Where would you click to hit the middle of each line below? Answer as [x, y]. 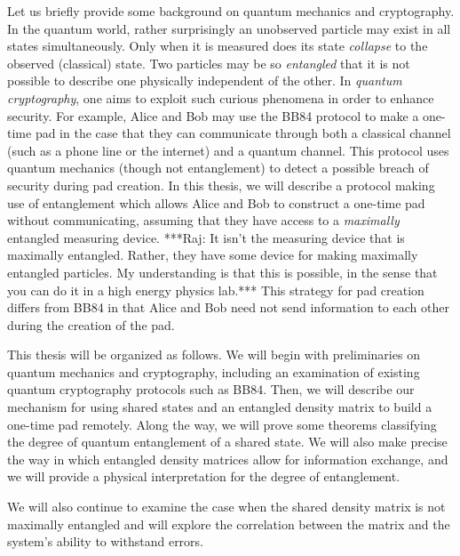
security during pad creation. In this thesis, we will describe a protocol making [221, 185]
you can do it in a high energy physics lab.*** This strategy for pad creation [216, 290]
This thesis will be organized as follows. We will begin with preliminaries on [214, 355]
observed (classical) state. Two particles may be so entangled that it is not [209, 63]
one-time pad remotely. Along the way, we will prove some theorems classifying [222, 424]
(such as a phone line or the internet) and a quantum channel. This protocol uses [228, 150]
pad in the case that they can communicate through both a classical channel [243, 133]
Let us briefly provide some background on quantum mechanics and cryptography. [231, 11]
